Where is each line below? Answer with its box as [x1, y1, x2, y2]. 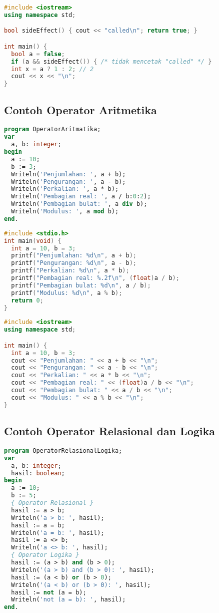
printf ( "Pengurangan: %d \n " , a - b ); [11, 259, 136, 267]
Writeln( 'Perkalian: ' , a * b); [11, 185, 119, 193]
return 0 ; [11, 296, 43, 304]
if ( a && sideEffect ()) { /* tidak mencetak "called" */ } [11, 58, 212, 65]
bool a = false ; [11, 50, 65, 58]
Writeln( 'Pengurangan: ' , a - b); [11, 178, 126, 185]
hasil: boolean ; [11, 469, 65, 477]
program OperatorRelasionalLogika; [4, 447, 122, 454]
